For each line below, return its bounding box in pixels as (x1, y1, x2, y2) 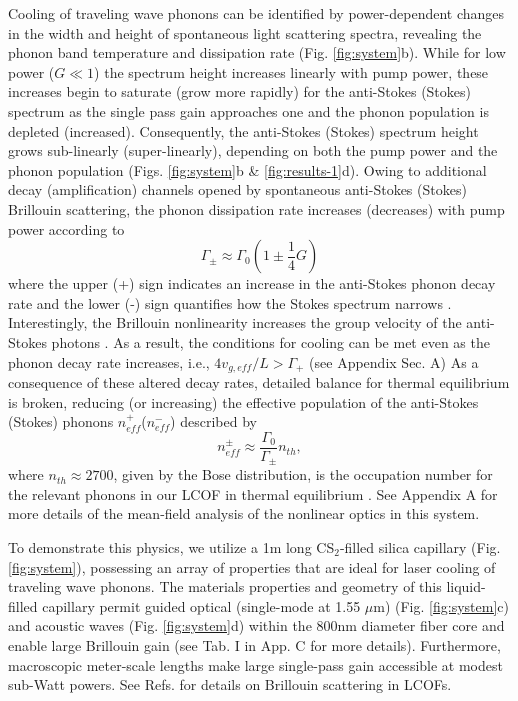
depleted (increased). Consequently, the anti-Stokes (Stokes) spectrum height (8, 120, 479, 141)
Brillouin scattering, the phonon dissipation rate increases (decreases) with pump (8, 198, 505, 219)
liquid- (446, 576, 486, 597)
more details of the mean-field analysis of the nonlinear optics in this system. (8, 503, 480, 524)
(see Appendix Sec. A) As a (309, 351, 479, 372)
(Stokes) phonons (8, 411, 114, 432)
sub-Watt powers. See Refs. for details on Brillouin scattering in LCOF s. (8, 674, 452, 695)
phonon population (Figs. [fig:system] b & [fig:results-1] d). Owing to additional (8, 159, 487, 180)
